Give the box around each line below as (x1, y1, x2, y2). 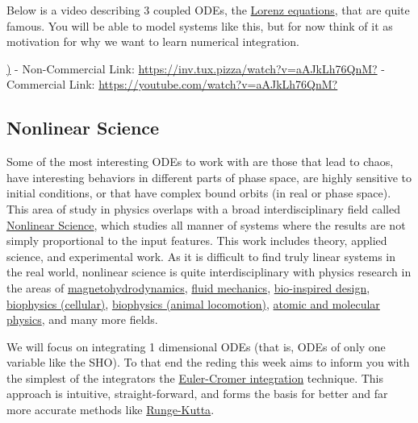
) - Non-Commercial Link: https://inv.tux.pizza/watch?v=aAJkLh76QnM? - (6, 60, 385, 77)
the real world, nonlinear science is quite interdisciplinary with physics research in (6, 263, 412, 280)
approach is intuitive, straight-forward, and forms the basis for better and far (6, 385, 388, 402)
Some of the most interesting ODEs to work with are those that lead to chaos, (6, 153, 394, 170)
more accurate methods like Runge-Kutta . (6, 401, 215, 418)
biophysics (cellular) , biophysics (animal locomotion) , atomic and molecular (6, 295, 380, 312)
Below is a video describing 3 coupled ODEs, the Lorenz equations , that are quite (6, 2, 410, 18)
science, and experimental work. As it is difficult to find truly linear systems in (6, 247, 396, 264)
